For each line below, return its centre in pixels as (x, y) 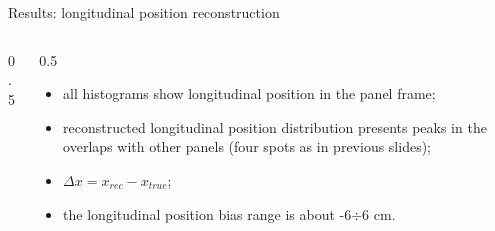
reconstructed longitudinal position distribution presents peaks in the (275, 126)
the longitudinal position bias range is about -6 (207, 213)
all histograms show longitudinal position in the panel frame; (249, 93)
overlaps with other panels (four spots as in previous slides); (247, 146)
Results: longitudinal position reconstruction (144, 12)
